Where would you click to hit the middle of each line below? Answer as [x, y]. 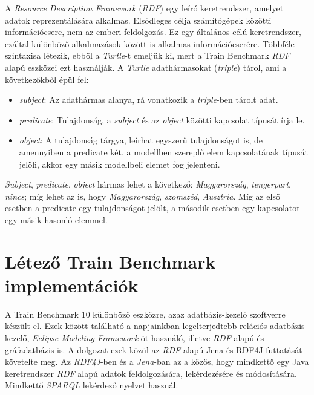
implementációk [72, 285]
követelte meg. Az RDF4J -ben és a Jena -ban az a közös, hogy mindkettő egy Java [157, 361]
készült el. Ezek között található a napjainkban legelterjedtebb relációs [136, 326]
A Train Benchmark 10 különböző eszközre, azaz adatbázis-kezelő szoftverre [145, 314]
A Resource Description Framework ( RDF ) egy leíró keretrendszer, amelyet [144, 8]
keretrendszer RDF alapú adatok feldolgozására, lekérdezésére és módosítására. [151, 373]
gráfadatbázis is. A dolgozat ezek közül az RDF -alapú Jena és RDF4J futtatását [154, 349]
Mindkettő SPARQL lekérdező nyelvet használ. [92, 385]
